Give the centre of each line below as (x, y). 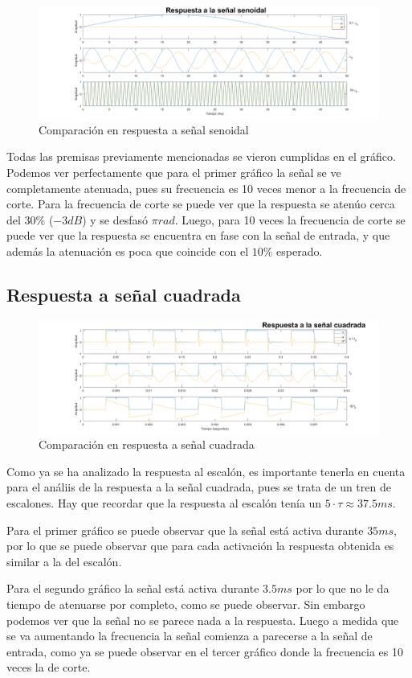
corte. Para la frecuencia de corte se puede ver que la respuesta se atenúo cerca (201, 204)
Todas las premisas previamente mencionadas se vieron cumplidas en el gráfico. (201, 156)
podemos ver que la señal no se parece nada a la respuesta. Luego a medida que (203, 620)
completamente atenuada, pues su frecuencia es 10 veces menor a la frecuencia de (206, 188)
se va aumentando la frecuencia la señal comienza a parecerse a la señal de (190, 636)
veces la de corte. (49, 667)
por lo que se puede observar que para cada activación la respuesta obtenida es (200, 546)
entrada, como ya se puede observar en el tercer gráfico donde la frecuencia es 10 (205, 651)
